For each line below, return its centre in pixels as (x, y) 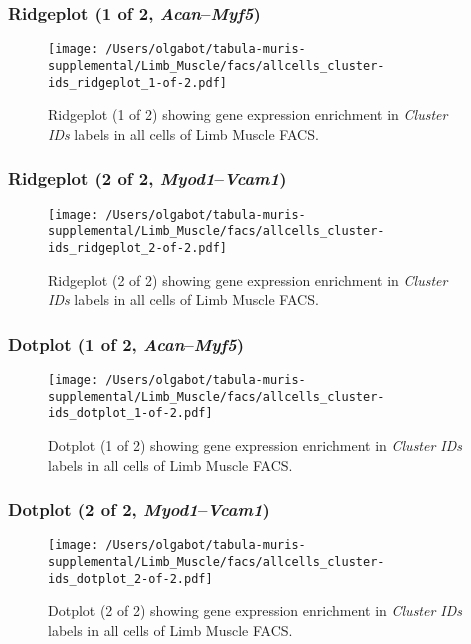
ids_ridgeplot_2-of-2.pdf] (137, 247)
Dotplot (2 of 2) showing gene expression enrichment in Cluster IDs (255, 610)
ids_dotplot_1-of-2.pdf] (130, 413)
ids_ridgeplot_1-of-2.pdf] (137, 82)
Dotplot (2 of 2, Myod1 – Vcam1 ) (139, 509)
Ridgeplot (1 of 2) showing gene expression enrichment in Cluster (248, 114)
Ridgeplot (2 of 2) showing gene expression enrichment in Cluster (248, 279)
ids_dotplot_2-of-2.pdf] (130, 578)
